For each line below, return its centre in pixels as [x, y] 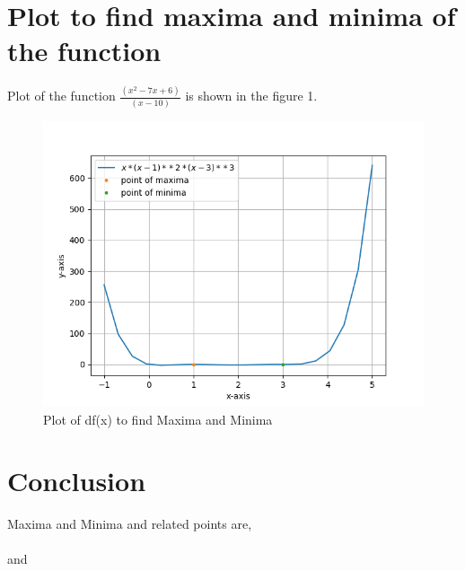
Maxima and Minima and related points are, [130, 524]
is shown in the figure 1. [251, 96]
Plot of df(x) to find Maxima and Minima [158, 419]
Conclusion [77, 481]
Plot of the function [61, 96]
